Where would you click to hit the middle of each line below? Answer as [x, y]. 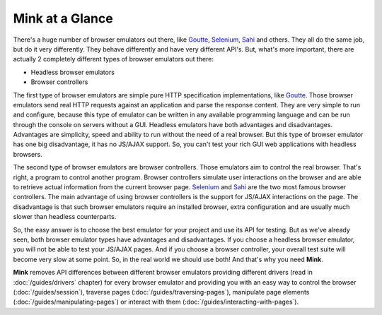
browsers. [28, 154]
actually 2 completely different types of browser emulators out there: [113, 59]
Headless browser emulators [73, 72]
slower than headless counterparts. [65, 217]
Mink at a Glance [63, 18]
